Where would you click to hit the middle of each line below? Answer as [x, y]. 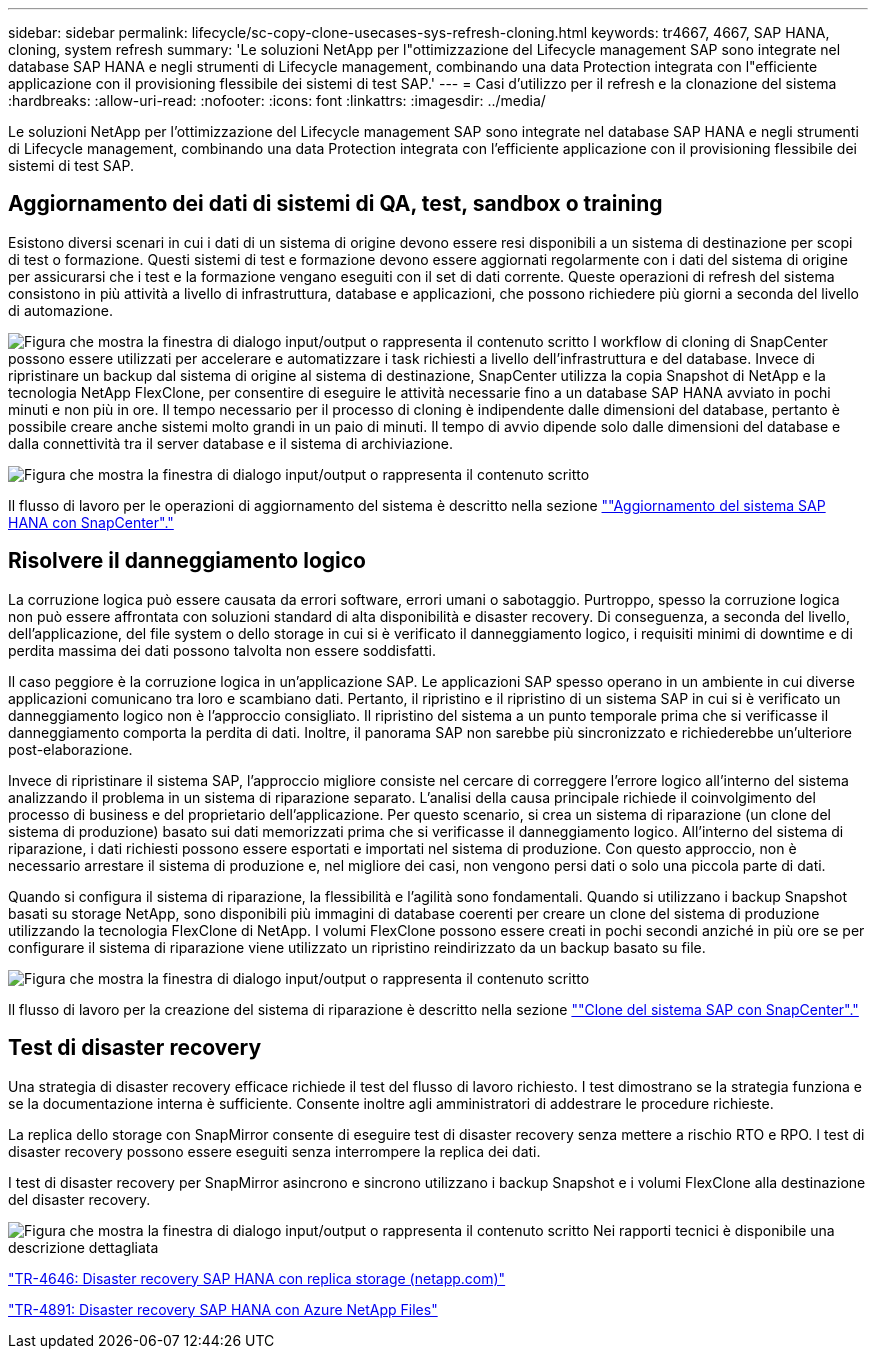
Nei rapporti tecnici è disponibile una [714, 1230]
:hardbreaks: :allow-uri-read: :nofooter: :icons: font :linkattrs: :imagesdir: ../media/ [277, 100]
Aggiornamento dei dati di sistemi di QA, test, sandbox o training [335, 204]
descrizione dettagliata [83, 1247]
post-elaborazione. [70, 749]
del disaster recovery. [79, 1199]
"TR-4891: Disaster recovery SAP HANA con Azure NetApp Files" [223, 1309]
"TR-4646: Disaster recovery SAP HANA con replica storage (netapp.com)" [257, 1278]
